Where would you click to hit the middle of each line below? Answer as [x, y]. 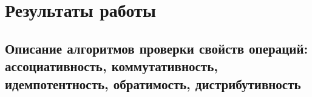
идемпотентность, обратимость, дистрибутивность [153, 83]
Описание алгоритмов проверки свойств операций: [157, 48]
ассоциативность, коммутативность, [111, 66]
